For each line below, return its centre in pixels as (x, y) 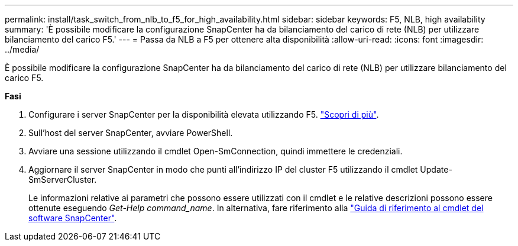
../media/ (22, 49)
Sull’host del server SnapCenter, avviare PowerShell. (131, 133)
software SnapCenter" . (73, 218)
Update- (436, 169)
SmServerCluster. (63, 179)
